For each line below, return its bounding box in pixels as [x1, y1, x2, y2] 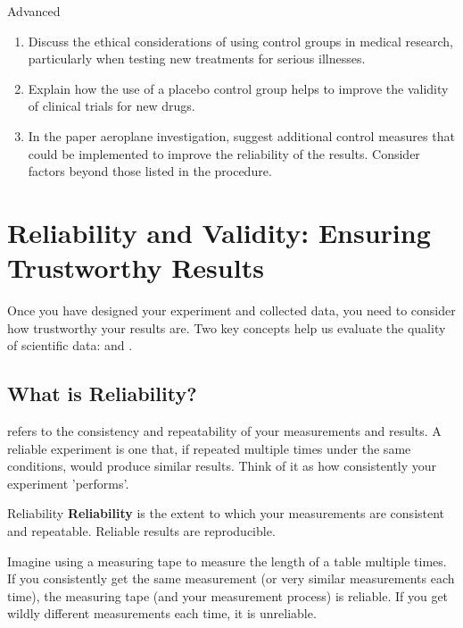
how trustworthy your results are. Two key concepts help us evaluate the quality [7, 318, 446, 337]
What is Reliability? [7, 380, 197, 407]
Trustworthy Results [7, 249, 264, 286]
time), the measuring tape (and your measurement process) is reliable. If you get [7, 586, 449, 605]
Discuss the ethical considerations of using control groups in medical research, [28, 31, 454, 50]
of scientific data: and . [7, 336, 133, 355]
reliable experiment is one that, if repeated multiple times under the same [7, 439, 411, 457]
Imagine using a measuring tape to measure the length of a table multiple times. [7, 551, 447, 570]
